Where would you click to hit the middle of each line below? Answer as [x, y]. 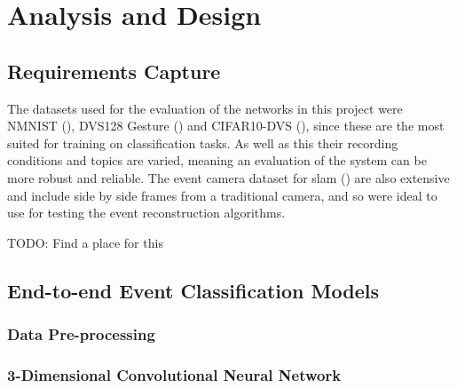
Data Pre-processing [81, 334]
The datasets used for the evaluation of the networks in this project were [205, 108]
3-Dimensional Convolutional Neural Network [174, 374]
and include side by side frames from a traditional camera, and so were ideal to [222, 195]
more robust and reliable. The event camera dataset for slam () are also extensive [228, 177]
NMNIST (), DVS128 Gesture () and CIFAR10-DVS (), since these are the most [226, 126]
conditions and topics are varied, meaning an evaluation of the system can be [217, 160]
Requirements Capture [114, 71]
